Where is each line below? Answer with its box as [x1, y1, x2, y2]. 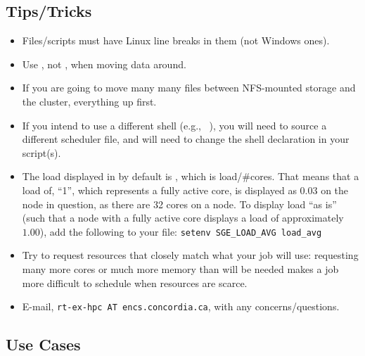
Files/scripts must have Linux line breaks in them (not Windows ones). [22, 33, 330, 48]
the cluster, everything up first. [22, 94, 157, 108]
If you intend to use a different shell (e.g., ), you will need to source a [22, 117, 327, 132]
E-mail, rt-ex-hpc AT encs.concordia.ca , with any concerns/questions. [22, 299, 340, 314]
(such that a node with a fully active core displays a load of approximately [22, 210, 344, 225]
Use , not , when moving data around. [22, 56, 186, 71]
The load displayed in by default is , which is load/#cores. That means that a [22, 169, 359, 184]
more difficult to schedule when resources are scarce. [22, 275, 248, 290]
